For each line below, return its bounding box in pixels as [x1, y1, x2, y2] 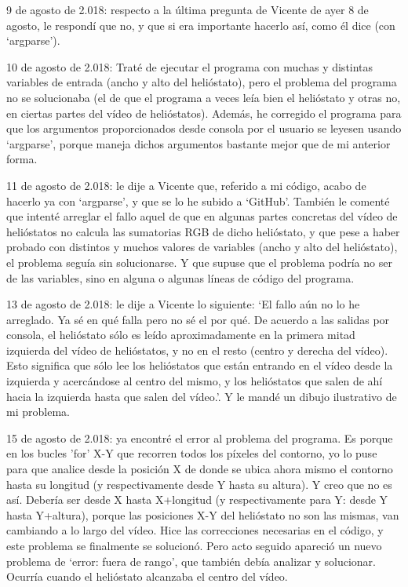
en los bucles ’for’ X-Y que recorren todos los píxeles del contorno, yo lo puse [6, 445, 377, 461]
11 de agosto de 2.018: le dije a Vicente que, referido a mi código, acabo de [6, 177, 366, 193]
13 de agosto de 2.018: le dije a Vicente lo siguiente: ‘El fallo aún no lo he [6, 296, 360, 312]
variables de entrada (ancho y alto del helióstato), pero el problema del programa [6, 74, 397, 90]
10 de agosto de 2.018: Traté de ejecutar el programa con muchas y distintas [6, 58, 373, 75]
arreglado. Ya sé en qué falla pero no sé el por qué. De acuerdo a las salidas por [6, 311, 390, 327]
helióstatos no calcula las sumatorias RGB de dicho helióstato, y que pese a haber [6, 223, 400, 239]
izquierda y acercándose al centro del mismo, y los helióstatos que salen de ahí [6, 373, 383, 389]
